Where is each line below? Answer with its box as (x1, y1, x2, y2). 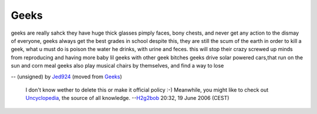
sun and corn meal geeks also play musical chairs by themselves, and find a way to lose (11, 62, 224, 69)
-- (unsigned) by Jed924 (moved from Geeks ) (11, 73, 123, 80)
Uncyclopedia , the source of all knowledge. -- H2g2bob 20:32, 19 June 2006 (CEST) (25, 95, 230, 102)
